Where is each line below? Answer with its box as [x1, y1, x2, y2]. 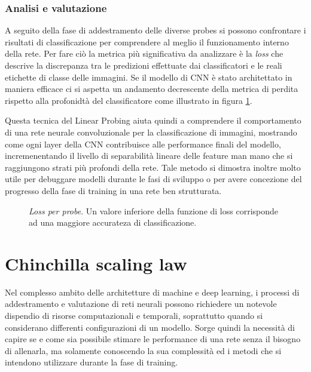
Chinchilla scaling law [5, 251, 187, 275]
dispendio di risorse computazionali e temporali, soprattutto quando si [5, 309, 263, 322]
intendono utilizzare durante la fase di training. [5, 356, 178, 368]
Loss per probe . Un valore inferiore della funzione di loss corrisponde [29, 204, 278, 217]
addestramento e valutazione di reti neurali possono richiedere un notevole [5, 297, 277, 310]
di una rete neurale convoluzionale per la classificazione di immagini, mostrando [5, 125, 297, 138]
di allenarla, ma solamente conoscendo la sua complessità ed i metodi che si [5, 344, 282, 356]
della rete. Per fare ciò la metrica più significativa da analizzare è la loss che [5, 47, 283, 60]
